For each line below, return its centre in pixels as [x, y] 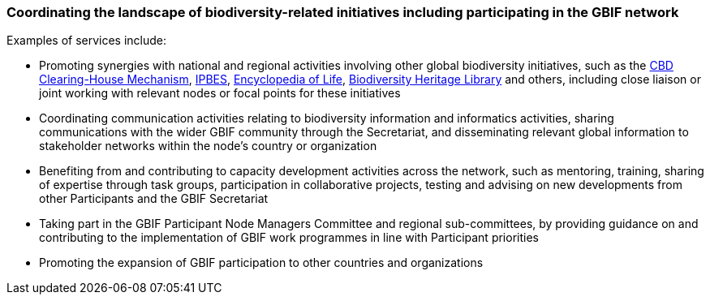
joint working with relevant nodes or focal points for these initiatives [220, 93]
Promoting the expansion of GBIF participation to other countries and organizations [261, 263]
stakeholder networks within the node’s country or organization [208, 146]
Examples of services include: [87, 41]
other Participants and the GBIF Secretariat [154, 199]
